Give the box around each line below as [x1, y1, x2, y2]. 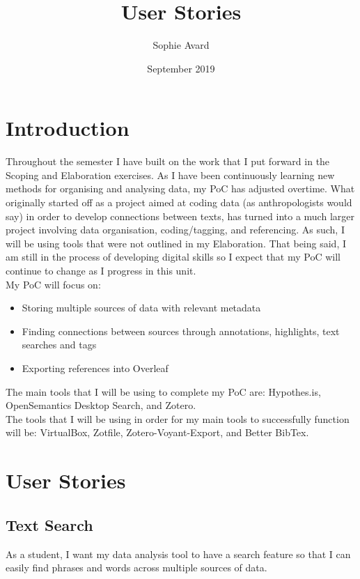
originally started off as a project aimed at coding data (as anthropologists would [6, 195, 352, 210]
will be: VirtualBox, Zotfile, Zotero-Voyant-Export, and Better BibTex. [6, 425, 309, 440]
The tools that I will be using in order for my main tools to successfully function [6, 411, 350, 426]
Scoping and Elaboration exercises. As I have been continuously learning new [6, 167, 335, 182]
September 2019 [147, 61, 215, 75]
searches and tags [22, 337, 97, 352]
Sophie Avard [152, 38, 210, 52]
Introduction [6, 114, 130, 142]
